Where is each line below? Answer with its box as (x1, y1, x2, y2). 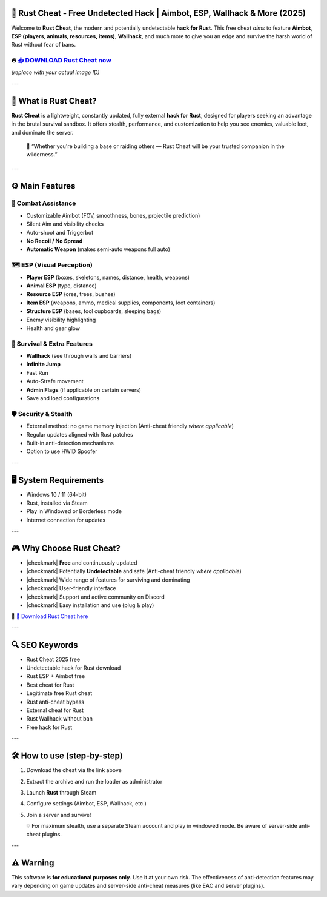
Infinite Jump (26, 361, 61, 368)
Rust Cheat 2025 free (26, 656, 81, 663)
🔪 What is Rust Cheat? (11, 96, 97, 106)
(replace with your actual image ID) (11, 69, 100, 76)
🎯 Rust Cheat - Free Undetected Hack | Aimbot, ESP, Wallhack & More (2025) (11, 8, 306, 18)
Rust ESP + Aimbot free (26, 673, 85, 680)
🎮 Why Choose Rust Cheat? (11, 543, 121, 553)
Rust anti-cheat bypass (26, 698, 85, 705)
